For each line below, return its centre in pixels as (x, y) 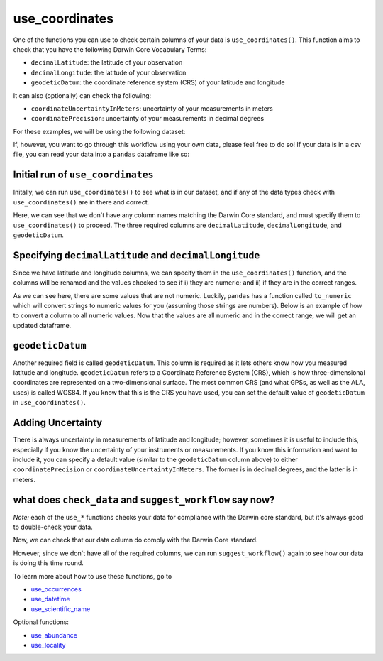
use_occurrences (56, 589)
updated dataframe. (42, 325)
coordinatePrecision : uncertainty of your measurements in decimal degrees (148, 119)
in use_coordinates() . (49, 403)
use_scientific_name (61, 609)
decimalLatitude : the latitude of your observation (107, 62)
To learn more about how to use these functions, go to (93, 576)
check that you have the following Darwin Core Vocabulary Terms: (110, 49)
